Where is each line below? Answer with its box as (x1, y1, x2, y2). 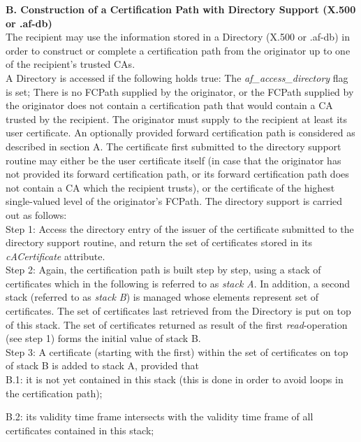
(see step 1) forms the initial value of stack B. (6, 331, 201, 345)
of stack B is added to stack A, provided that (6, 358, 199, 373)
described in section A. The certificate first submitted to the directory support (6, 138, 341, 153)
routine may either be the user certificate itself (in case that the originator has (6, 152, 341, 167)
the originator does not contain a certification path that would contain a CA (6, 98, 333, 113)
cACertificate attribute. (6, 248, 105, 263)
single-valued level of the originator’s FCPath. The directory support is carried (6, 194, 343, 208)
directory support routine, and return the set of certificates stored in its (6, 235, 312, 250)
